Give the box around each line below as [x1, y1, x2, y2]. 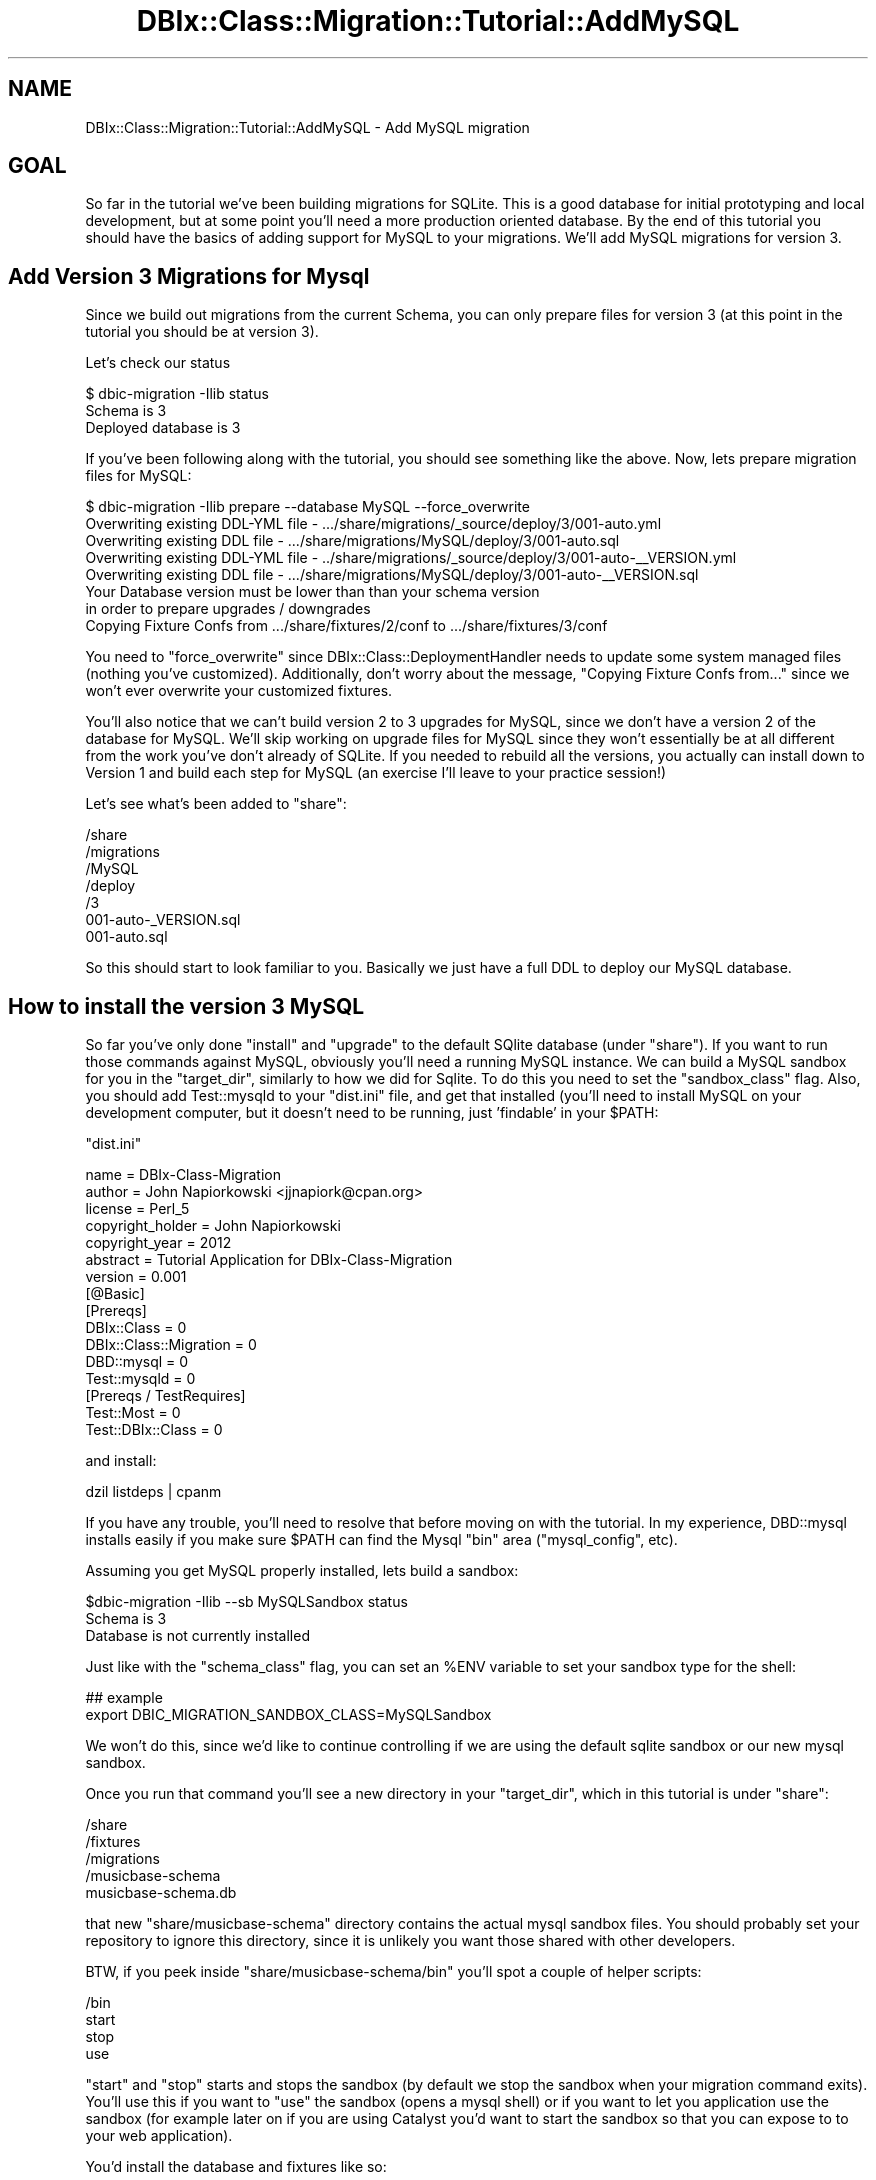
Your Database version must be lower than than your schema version [85, 583, 540, 601]
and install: [85, 1452, 157, 1470]
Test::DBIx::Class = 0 [85, 1421, 223, 1439]
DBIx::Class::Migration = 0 [85, 1336, 257, 1354]
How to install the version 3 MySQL [8, 993, 365, 1019]
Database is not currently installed [85, 1627, 310, 1645]
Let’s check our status [85, 354, 231, 372]
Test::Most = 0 [85, 1404, 181, 1422]
